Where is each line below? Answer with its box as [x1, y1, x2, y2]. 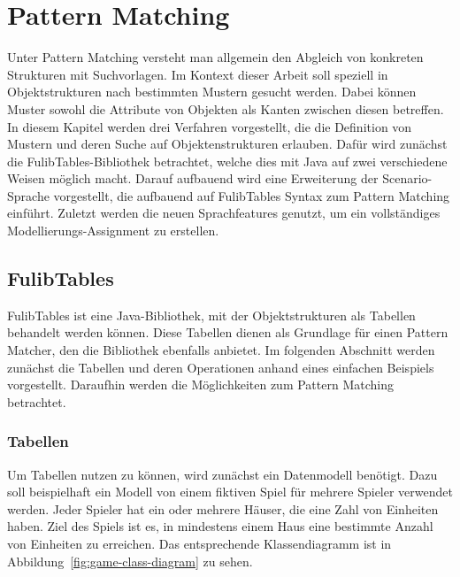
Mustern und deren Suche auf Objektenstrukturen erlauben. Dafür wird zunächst [7, 135, 448, 153]
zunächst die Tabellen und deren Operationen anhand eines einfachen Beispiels [7, 358, 434, 376]
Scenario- [382, 169, 433, 188]
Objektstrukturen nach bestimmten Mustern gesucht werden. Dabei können [7, 82, 417, 101]
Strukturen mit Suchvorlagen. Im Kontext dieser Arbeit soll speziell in [7, 65, 388, 83]
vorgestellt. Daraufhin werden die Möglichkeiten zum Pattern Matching [7, 375, 394, 394]
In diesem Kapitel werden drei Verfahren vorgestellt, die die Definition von [7, 117, 412, 135]
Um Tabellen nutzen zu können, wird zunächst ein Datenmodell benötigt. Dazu [7, 465, 438, 483]
